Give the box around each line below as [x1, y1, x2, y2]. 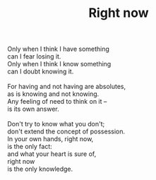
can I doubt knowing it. [7, 67, 74, 76]
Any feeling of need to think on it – [7, 97, 107, 106]
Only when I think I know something [7, 60, 112, 68]
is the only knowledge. [7, 164, 73, 174]
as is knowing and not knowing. [7, 90, 100, 98]
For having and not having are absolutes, [7, 83, 126, 91]
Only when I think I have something [7, 44, 109, 54]
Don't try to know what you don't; [7, 120, 105, 128]
